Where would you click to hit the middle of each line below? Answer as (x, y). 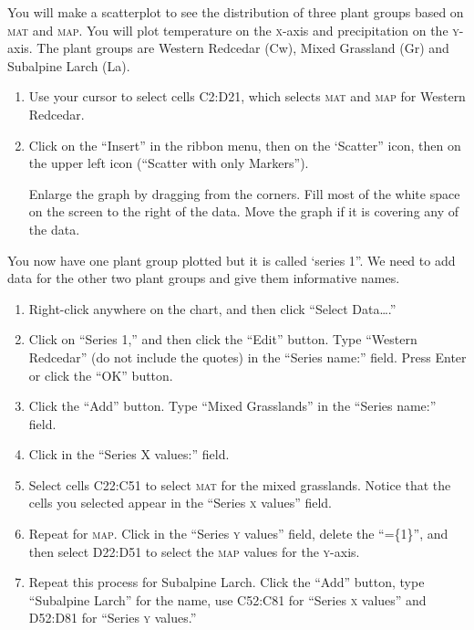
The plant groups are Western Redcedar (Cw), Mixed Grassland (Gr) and (243, 48)
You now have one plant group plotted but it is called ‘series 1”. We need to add (232, 260)
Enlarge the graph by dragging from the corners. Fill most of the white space (244, 193)
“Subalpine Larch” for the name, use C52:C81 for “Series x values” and (227, 599)
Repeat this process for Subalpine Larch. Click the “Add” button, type (227, 582)
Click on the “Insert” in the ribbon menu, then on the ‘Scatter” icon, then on (245, 145)
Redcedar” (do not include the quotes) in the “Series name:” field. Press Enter (247, 357)
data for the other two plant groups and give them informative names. (204, 278)
